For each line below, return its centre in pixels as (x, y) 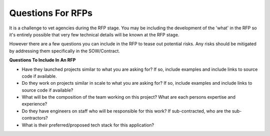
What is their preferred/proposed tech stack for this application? (88, 125)
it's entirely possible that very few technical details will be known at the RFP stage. (94, 34)
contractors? (35, 118)
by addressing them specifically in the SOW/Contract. (64, 51)
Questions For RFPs (51, 13)
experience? (34, 104)
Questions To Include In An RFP (42, 60)
